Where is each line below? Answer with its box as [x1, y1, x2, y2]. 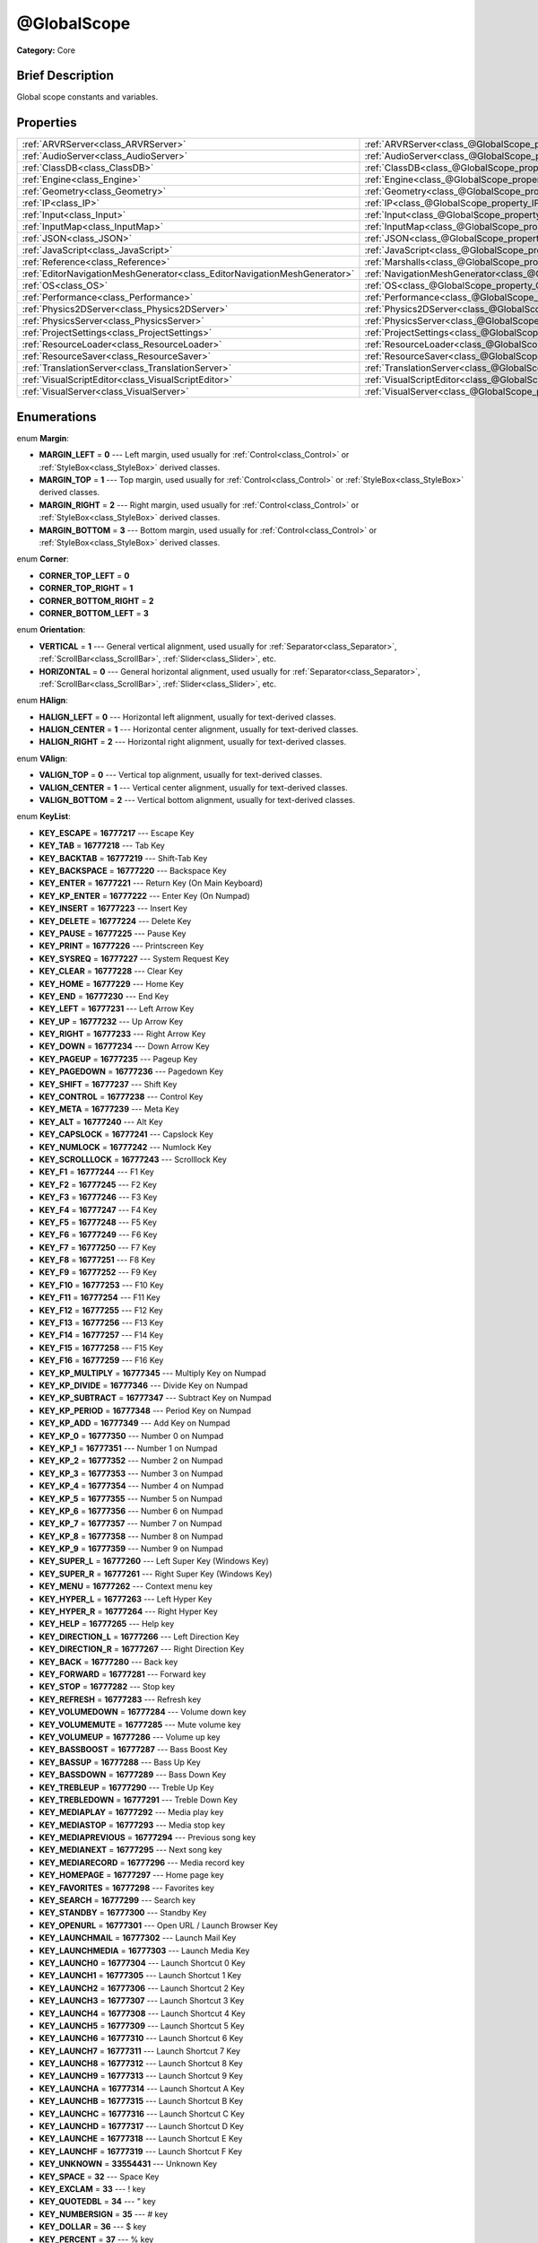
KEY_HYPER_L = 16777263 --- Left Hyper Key [39, 1593, 213, 1604]
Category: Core [16, 45, 76, 56]
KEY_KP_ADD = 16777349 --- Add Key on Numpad [39, 1418, 230, 1428]
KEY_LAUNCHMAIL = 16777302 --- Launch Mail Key [39, 1933, 237, 1943]
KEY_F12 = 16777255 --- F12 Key [39, 1305, 163, 1315]
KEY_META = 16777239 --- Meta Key [39, 1104, 179, 1114]
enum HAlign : [16, 695, 69, 706]
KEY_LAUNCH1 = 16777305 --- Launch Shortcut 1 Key [39, 1970, 242, 1981]
